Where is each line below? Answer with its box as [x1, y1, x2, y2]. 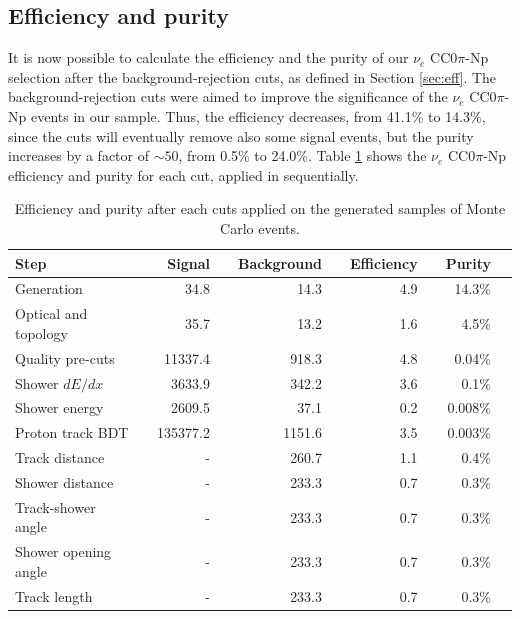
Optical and [15, 303, 88, 324]
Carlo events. [220, 217, 300, 238]
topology [15, 322, 68, 343]
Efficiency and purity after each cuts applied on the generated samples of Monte [14, 198, 506, 219]
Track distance [15, 447, 105, 468]
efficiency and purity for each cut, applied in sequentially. [8, 164, 359, 185]
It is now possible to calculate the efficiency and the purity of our [8, 47, 409, 68]
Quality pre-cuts [15, 347, 115, 368]
